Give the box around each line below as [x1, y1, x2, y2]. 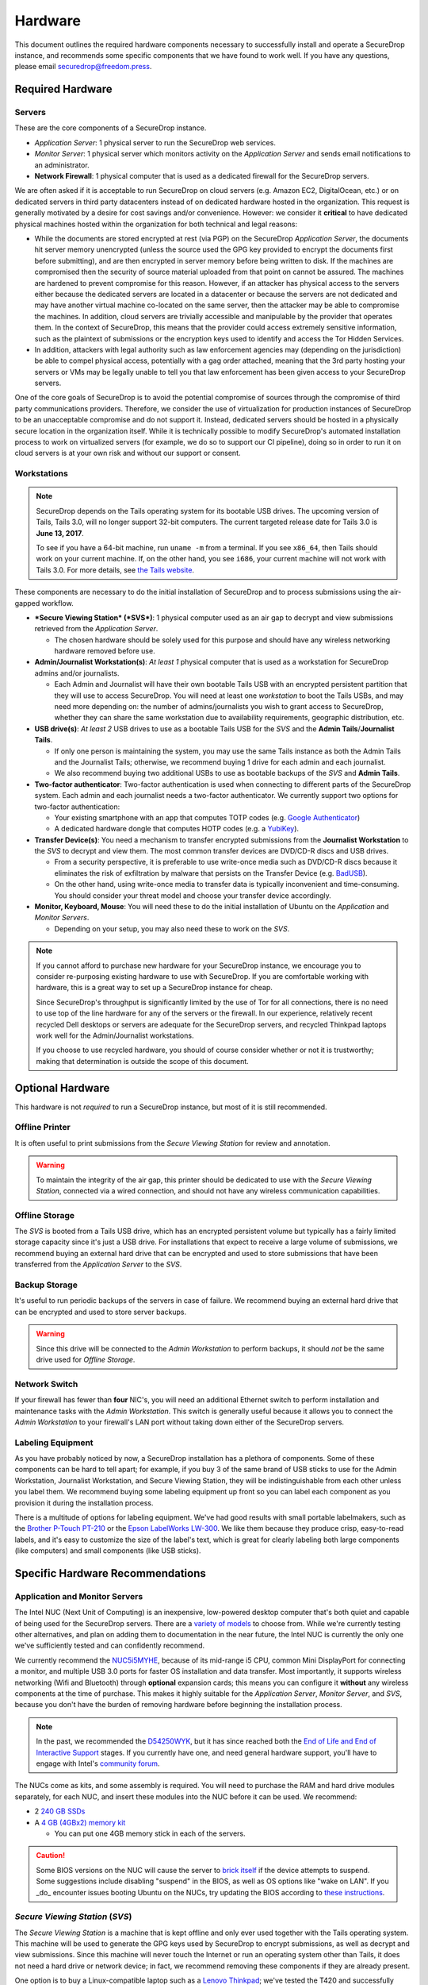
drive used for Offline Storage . [36, 1355, 136, 1364]
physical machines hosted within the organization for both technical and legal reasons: [14, 219, 297, 229]
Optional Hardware [14, 1081, 110, 1095]
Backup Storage [14, 1279, 78, 1290]
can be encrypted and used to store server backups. [14, 1307, 187, 1316]
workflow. [41, 598, 75, 607]
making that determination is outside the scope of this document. [36, 1056, 249, 1066]
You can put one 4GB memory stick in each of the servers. [54, 1829, 246, 1838]
